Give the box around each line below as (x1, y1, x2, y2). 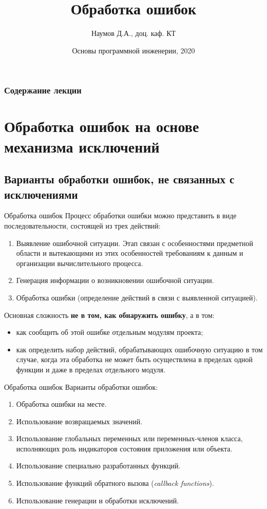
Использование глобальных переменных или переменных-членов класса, (16, 433, 243, 444)
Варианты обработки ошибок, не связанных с (4, 171, 235, 187)
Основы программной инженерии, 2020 (72, 45, 195, 55)
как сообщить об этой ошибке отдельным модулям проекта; (16, 327, 203, 337)
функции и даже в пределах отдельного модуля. (16, 364, 166, 374)
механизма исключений (4, 136, 160, 157)
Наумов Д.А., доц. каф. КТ (91, 28, 176, 39)
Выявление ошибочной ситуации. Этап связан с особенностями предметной (16, 237, 253, 248)
